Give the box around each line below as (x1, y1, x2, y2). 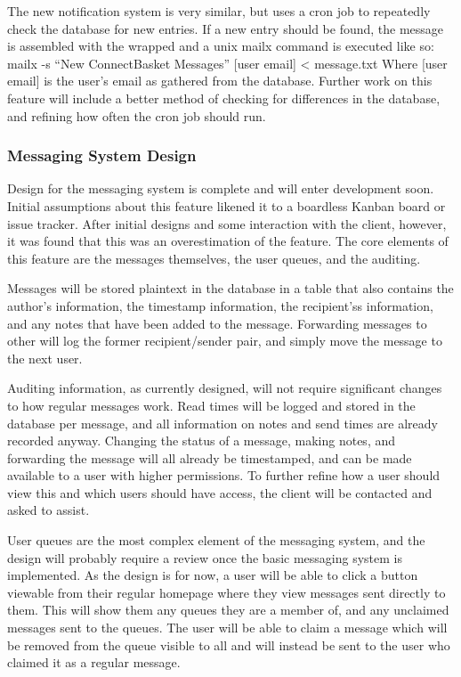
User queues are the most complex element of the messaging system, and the (7, 531, 425, 550)
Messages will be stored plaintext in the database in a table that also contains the (7, 279, 454, 298)
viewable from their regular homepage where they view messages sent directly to (7, 583, 446, 601)
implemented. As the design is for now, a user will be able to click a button (7, 566, 418, 584)
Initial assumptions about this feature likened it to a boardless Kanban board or (7, 196, 446, 215)
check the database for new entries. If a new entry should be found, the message (7, 19, 444, 37)
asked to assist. (7, 501, 90, 519)
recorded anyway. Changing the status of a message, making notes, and (7, 431, 396, 450)
